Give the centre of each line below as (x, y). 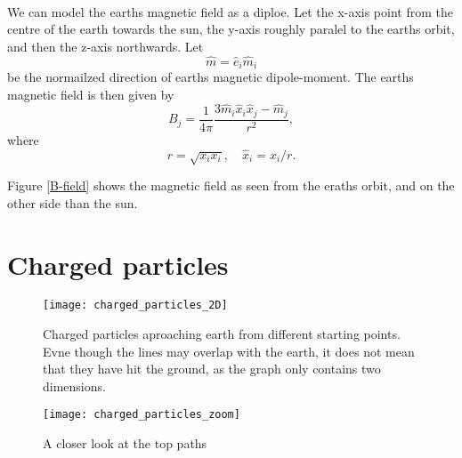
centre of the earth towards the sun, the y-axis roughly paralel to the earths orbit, (231, 29)
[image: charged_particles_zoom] (142, 415)
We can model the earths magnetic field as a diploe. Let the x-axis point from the (230, 11)
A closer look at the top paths (125, 443)
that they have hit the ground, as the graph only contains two (212, 369)
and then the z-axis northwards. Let (105, 46)
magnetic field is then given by (91, 94)
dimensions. (74, 386)
